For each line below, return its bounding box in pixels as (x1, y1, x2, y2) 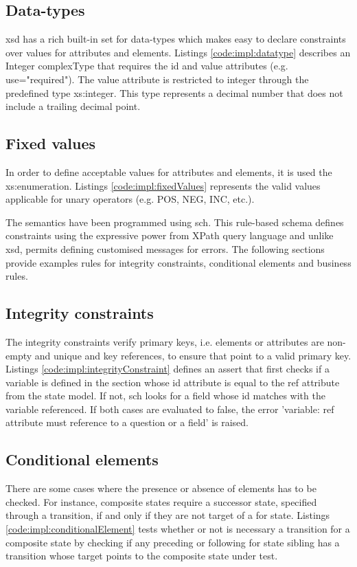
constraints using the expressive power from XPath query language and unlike (5, 228, 334, 243)
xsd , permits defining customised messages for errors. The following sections (5, 241, 325, 256)
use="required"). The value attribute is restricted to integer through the (5, 71, 309, 86)
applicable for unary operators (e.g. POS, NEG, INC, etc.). (5, 192, 255, 206)
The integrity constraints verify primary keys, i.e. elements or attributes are (5, 334, 324, 348)
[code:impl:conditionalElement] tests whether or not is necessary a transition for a (5, 522, 350, 536)
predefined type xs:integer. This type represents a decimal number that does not (5, 85, 343, 100)
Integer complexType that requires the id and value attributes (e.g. (5, 58, 288, 73)
